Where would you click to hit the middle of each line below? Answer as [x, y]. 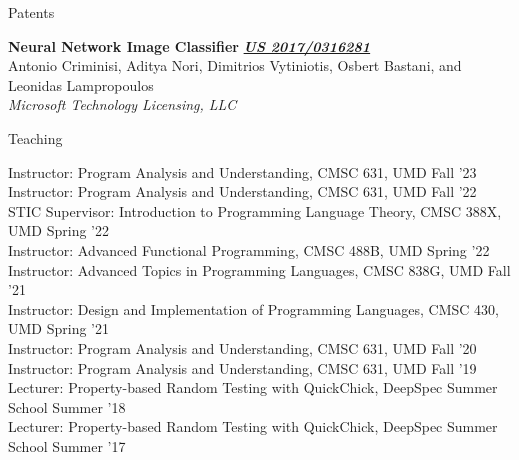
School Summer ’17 [67, 445]
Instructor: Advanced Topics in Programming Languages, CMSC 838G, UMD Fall [259, 269]
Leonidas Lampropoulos [81, 84]
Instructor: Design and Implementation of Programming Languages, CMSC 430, [253, 308]
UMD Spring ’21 [58, 328]
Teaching [35, 137]
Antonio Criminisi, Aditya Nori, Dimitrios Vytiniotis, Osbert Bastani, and [235, 65]
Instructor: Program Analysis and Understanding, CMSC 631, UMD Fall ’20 [242, 347]
